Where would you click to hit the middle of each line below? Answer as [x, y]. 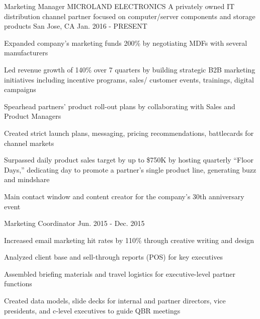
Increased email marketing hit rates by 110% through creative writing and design [129, 240]
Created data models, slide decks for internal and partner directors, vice [115, 301]
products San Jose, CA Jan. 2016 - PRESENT [76, 26]
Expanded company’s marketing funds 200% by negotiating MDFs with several [126, 43]
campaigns [20, 89]
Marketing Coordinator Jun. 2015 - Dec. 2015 [74, 223]
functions [18, 284]
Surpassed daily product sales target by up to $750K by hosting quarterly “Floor [129, 160]
